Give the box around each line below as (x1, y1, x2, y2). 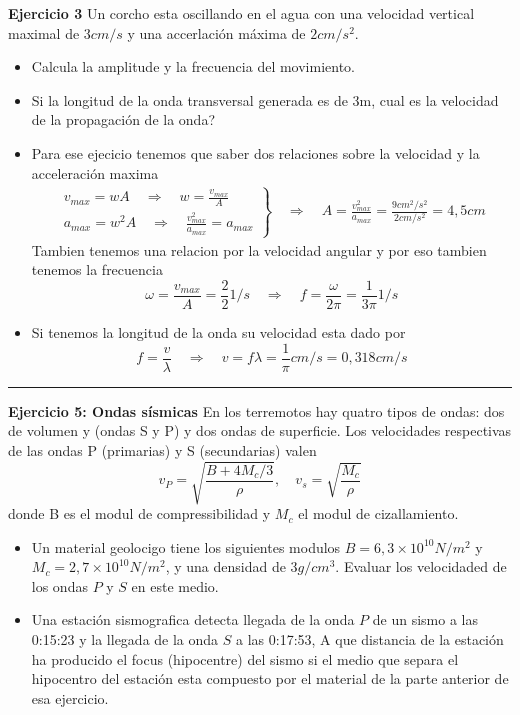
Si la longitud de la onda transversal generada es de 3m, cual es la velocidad (31, 89, 499, 110)
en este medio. (131, 575, 219, 596)
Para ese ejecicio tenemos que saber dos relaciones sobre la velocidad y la (31, 142, 480, 163)
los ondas (31, 575, 88, 596)
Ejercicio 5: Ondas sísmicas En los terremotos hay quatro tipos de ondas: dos (8, 400, 505, 421)
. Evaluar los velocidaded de (335, 556, 507, 577)
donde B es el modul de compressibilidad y (8, 503, 271, 524)
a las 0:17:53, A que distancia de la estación (236, 629, 504, 650)
